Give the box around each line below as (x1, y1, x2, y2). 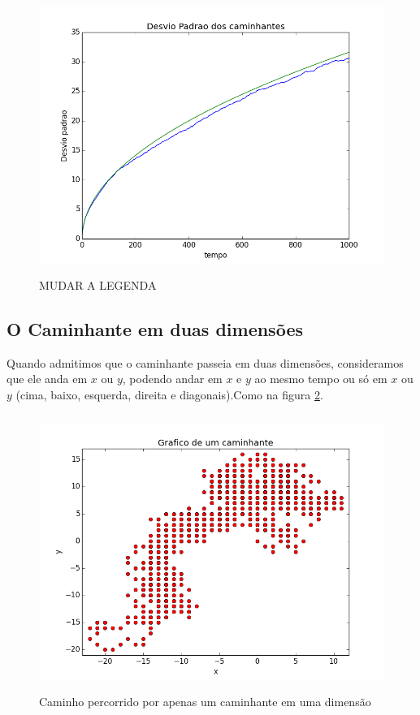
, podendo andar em (122, 370, 223, 387)
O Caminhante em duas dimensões (6, 316, 303, 341)
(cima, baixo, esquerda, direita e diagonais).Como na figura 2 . (15, 385, 323, 403)
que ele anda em (6, 370, 88, 387)
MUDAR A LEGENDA (39, 276, 157, 293)
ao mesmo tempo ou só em (254, 370, 388, 387)
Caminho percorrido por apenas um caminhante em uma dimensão (39, 693, 371, 710)
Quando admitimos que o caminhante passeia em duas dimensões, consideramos (6, 354, 404, 371)
